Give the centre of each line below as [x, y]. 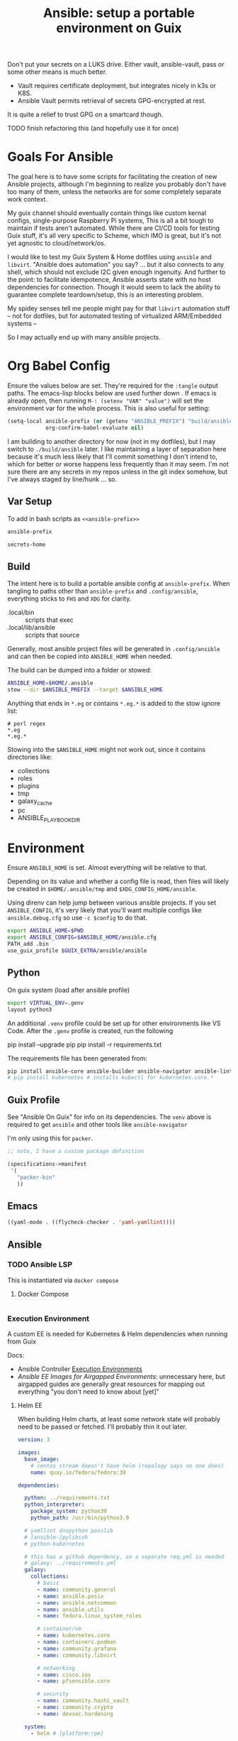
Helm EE [30, 1406]
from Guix [22, 1342]
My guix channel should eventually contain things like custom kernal [107, 213]
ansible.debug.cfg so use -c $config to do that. [77, 918]
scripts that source [52, 635]
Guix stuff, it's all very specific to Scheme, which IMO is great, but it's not [114, 236]
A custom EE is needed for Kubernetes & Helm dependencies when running [118, 1334]
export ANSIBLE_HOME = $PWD [45, 931]
